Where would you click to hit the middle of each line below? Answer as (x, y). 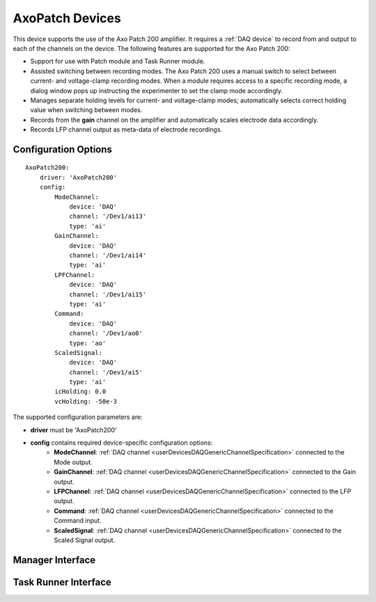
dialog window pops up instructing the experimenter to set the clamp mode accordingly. (157, 90)
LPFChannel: (75, 275)
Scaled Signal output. (85, 540)
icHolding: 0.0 (80, 392)
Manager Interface (54, 560)
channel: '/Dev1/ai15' (108, 294)
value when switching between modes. (86, 110)
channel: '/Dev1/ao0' (106, 333)
